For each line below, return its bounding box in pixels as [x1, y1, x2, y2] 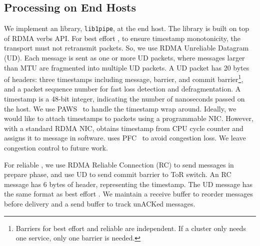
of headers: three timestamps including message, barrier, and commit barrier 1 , [4, 72, 243, 84]
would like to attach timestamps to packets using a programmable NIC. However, [4, 113, 253, 123]
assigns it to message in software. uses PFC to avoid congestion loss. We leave [4, 132, 246, 143]
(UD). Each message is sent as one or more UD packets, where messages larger [4, 52, 245, 63]
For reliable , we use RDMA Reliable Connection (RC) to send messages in [4, 159, 234, 169]
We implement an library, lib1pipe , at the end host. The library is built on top [4, 23, 249, 33]
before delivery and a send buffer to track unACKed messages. [4, 198, 195, 209]
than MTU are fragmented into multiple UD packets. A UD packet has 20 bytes [4, 62, 249, 72]
